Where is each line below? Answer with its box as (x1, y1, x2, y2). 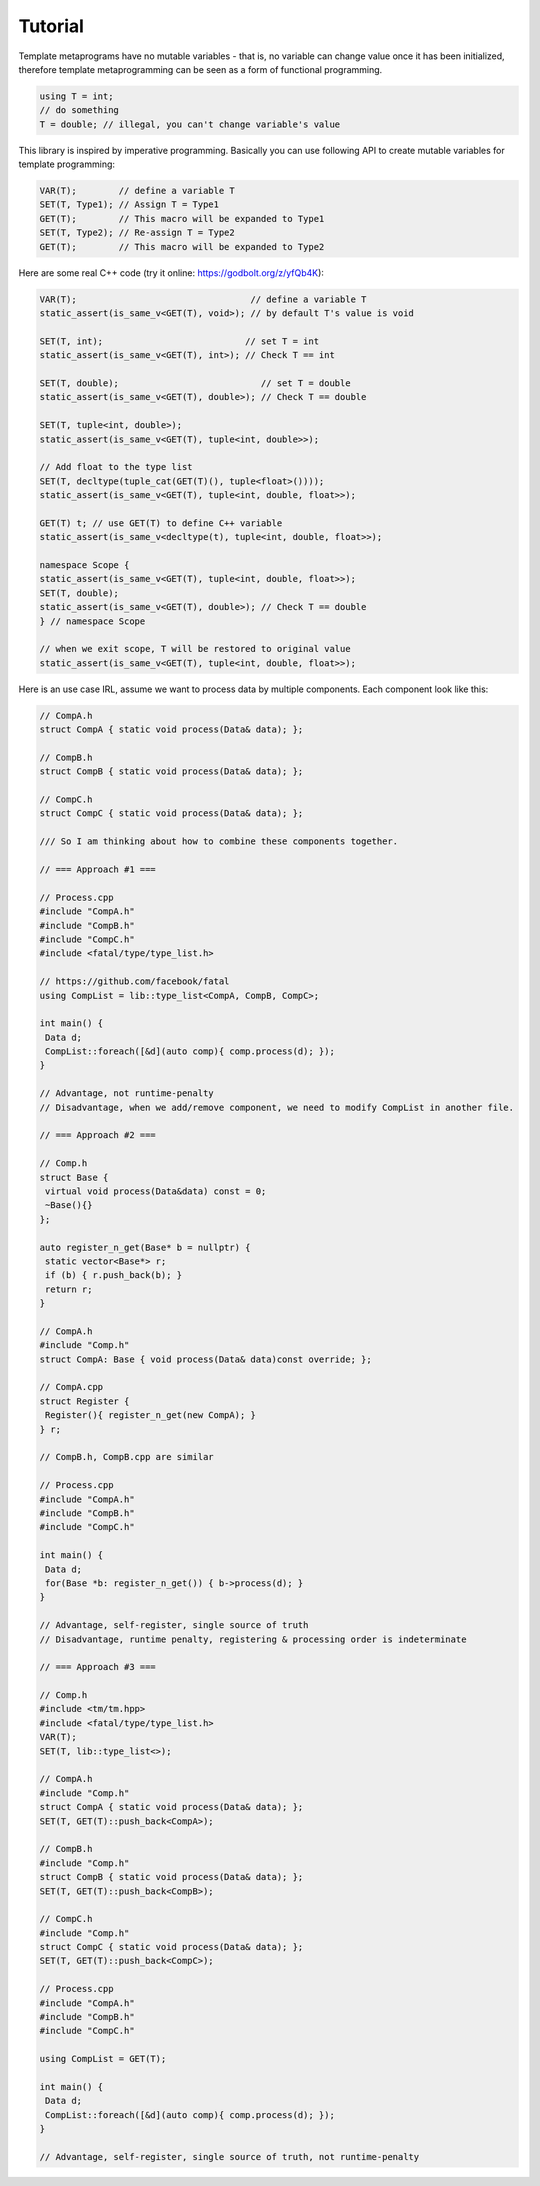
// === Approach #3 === (39, 1661, 157, 1673)
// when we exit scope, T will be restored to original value (39, 643, 351, 655)
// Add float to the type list (39, 461, 194, 473)
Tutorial (18, 15, 85, 37)
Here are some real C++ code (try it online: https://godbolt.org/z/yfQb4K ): (18, 266, 325, 279)
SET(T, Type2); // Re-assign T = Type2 (39, 227, 235, 239)
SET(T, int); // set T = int (39, 335, 320, 347)
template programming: (18, 158, 115, 170)
